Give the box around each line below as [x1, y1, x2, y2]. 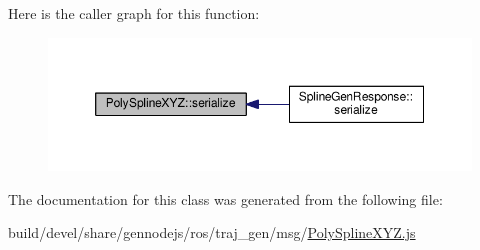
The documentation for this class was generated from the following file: [8, 188, 443, 209]
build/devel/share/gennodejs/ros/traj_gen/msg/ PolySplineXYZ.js [8, 222, 416, 243]
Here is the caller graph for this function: [8, 3, 260, 23]
